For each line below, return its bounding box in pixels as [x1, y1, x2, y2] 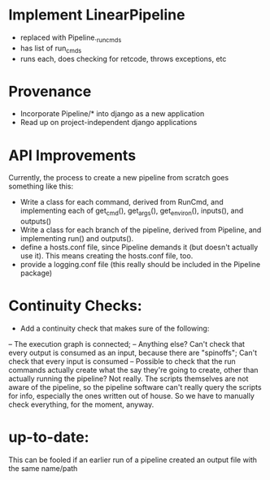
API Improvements [8, 146, 137, 164]
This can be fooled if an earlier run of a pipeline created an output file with [8, 455, 258, 465]
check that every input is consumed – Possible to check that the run [8, 357, 236, 366]
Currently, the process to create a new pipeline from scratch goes [8, 173, 229, 183]
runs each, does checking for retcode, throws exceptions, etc [20, 54, 227, 63]
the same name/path [8, 464, 78, 474]
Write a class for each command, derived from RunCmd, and [20, 197, 224, 207]
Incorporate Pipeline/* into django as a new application [20, 109, 205, 119]
